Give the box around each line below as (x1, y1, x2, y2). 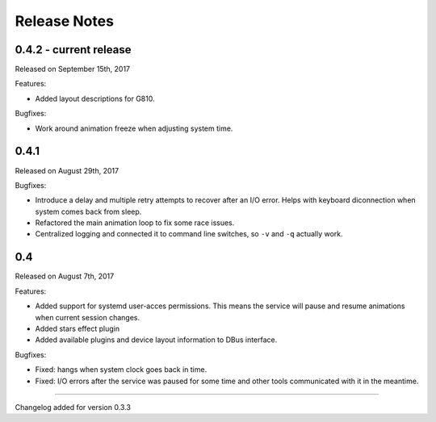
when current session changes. (35, 312, 140, 322)
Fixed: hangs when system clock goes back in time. (35, 365, 208, 374)
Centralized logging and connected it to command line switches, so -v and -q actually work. (35, 229, 343, 239)
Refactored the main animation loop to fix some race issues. (35, 218, 235, 228)
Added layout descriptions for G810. (35, 94, 155, 103)
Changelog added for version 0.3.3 (15, 402, 131, 412)
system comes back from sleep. (35, 207, 142, 216)
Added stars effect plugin (35, 324, 120, 333)
